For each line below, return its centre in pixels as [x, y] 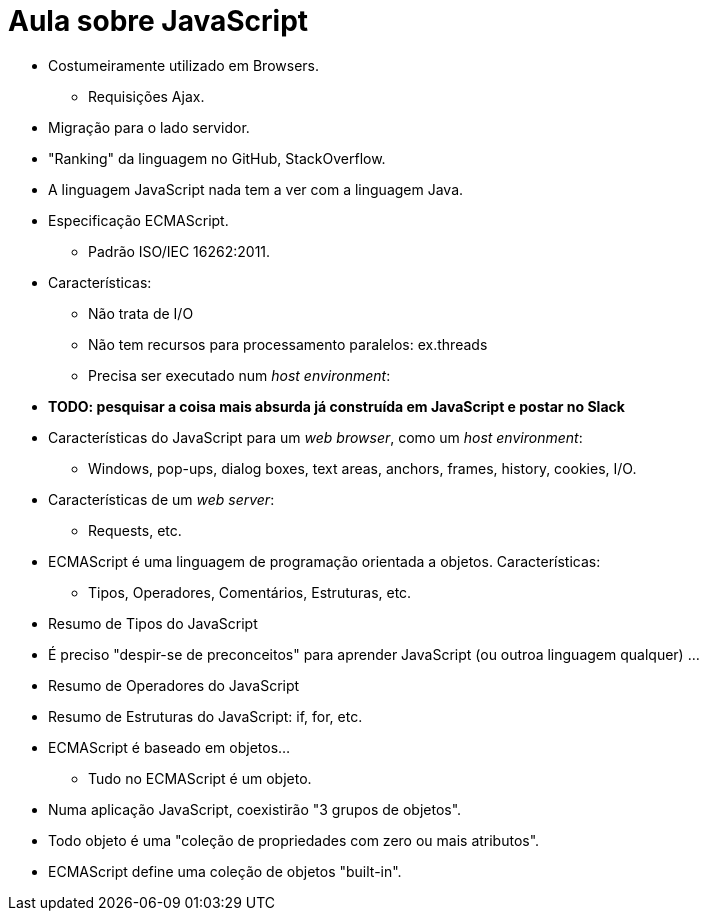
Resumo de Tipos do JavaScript [153, 623]
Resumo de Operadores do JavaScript [174, 685]
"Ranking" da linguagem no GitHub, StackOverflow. [217, 158]
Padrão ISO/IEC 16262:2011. [179, 251]
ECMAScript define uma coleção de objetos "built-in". [225, 871]
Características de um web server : [161, 499]
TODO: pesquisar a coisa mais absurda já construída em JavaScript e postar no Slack [336, 406]
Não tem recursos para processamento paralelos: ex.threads [288, 344]
